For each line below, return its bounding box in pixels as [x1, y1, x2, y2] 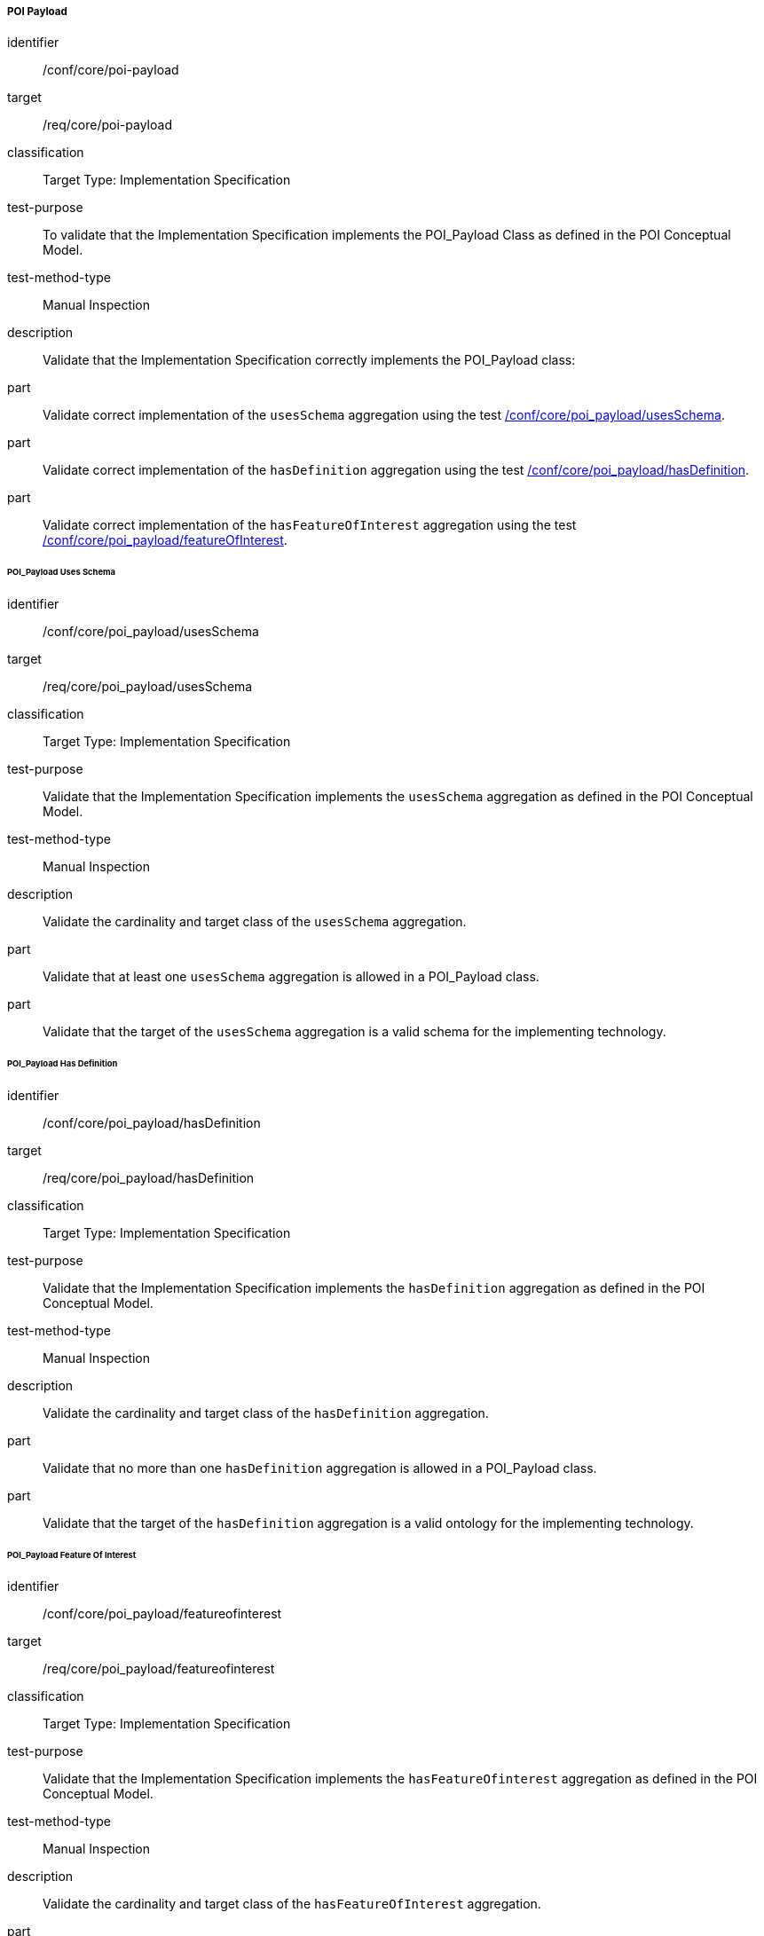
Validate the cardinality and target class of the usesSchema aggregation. [43, 914, 467, 930]
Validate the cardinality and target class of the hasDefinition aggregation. [43, 1405, 489, 1421]
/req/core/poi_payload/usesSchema [43, 679, 253, 695]
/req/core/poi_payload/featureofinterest [43, 1661, 275, 1677]
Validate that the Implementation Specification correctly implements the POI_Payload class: [43, 352, 576, 368]
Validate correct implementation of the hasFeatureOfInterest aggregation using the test [43, 517, 577, 533]
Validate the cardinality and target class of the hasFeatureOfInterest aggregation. [43, 1896, 541, 1912]
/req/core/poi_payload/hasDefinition [43, 1169, 255, 1185]
